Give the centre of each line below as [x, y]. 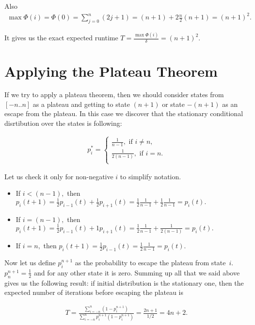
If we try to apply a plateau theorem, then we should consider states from [114, 94]
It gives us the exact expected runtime [61, 38]
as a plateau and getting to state [81, 104]
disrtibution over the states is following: [63, 123]
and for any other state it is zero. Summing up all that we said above [137, 272]
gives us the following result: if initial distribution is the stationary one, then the [124, 282]
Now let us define [30, 263]
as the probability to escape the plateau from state [150, 263]
